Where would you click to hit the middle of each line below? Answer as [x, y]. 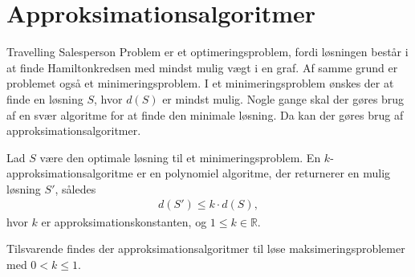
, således [75, 188]
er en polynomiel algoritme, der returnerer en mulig [264, 173]
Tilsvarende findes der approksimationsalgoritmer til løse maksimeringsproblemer [206, 248]
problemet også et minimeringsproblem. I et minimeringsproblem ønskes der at [200, 83]
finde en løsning [45, 98]
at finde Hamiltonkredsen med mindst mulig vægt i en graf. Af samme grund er [202, 67]
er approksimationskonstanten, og [124, 221]
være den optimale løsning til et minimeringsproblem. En [180, 157]
